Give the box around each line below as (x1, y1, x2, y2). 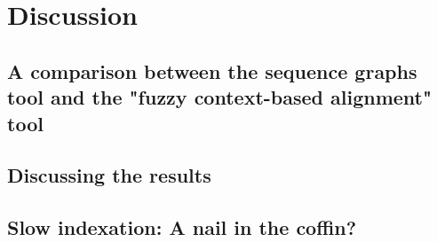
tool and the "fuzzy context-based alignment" (7, 83, 433, 111)
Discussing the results (7, 161, 211, 189)
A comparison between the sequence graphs (7, 57, 417, 84)
